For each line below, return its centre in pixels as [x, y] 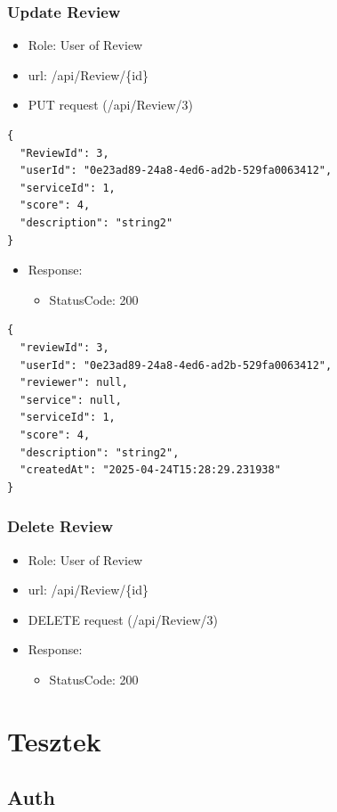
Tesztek [54, 740]
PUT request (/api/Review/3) [111, 105]
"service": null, [71, 400]
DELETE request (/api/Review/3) [123, 619]
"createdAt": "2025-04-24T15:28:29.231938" [150, 470]
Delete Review [60, 526]
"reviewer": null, [74, 383]
